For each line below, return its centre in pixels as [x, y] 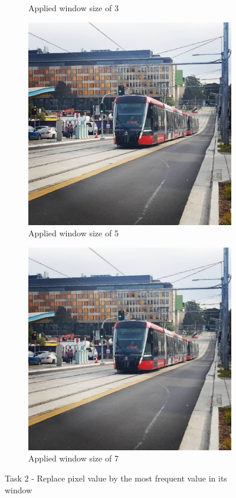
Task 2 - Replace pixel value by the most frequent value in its [116, 478]
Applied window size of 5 [73, 233]
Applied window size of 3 [73, 8]
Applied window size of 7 [73, 458]
